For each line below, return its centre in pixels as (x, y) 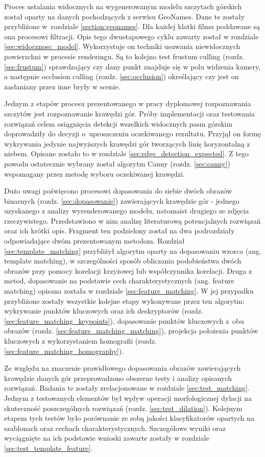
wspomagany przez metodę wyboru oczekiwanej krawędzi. (94, 173)
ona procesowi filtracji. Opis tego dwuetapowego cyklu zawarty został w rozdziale (131, 36)
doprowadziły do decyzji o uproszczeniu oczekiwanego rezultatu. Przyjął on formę (132, 134)
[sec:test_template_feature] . (49, 448)
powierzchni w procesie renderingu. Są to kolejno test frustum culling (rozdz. (124, 56)
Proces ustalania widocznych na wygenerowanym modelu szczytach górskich (123, 6)
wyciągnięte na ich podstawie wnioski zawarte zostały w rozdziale (107, 438)
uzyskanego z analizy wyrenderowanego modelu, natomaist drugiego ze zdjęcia (127, 211)
